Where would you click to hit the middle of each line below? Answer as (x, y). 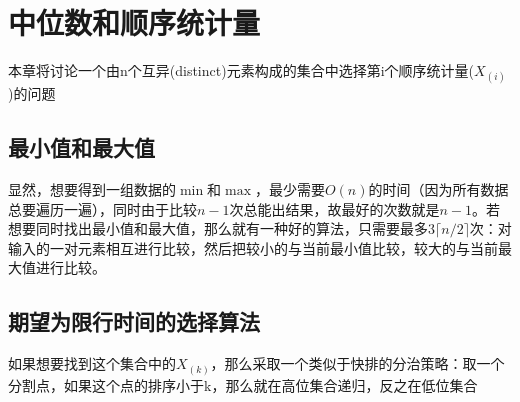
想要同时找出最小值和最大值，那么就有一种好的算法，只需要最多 (218, 228)
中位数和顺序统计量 (134, 22)
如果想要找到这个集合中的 (92, 363)
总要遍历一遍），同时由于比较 (102, 208)
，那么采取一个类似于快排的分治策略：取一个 (357, 363)
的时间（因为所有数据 (438, 189)
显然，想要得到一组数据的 (92, 189)
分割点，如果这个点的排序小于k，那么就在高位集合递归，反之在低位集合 (243, 384)
